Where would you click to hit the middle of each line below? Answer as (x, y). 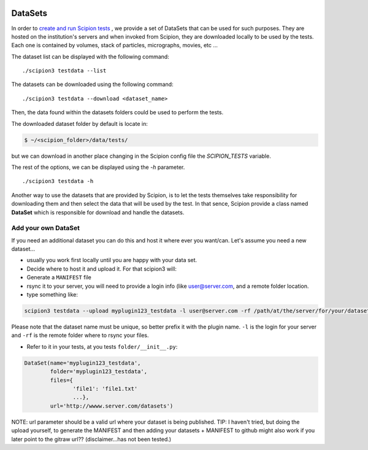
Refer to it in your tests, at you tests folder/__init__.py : (102, 346)
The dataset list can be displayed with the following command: (90, 56)
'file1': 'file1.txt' (105, 389)
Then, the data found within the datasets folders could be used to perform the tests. (117, 112)
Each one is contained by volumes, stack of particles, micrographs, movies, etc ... (114, 45)
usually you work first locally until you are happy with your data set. (112, 260)
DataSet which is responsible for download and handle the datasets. (98, 212)
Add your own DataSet (45, 228)
